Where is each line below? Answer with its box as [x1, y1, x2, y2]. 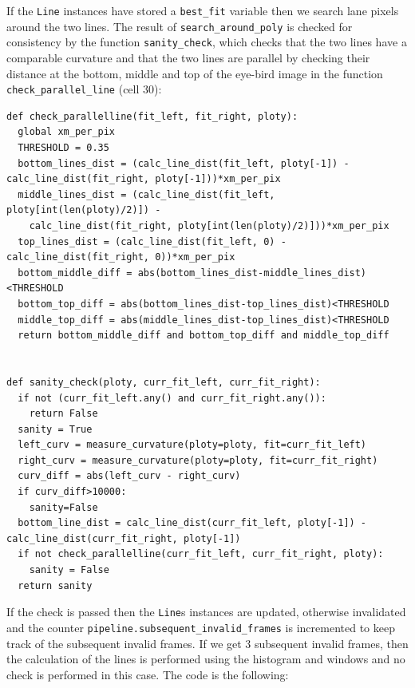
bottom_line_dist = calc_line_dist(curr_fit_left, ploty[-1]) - [18, 517, 367, 529]
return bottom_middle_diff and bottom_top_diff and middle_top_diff [18, 330, 389, 342]
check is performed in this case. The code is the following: [6, 666, 289, 682]
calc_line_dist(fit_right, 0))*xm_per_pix [6, 251, 235, 263]
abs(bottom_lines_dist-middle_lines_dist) [137, 267, 367, 279]
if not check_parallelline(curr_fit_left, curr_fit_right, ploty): [18, 548, 384, 560]
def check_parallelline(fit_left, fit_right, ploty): [6, 110, 298, 122]
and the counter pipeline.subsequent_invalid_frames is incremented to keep [6, 619, 395, 635]
